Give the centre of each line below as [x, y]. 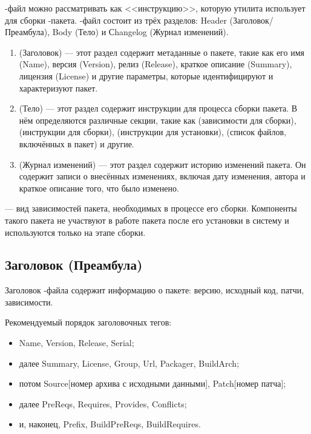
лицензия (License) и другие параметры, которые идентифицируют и [146, 75]
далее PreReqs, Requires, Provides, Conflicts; [103, 403]
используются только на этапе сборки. [75, 232]
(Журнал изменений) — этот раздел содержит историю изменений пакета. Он [162, 164]
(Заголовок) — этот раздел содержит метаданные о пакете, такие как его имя [162, 52]
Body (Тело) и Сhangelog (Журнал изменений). [140, 32]
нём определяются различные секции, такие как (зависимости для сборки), [158, 120]
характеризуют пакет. [58, 88]
